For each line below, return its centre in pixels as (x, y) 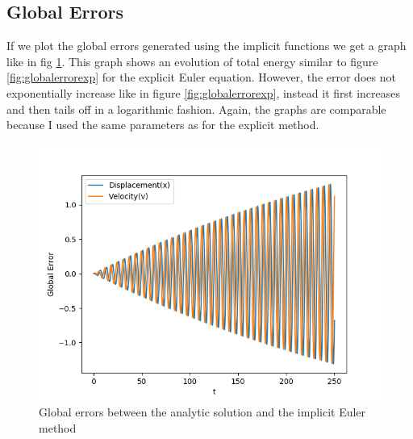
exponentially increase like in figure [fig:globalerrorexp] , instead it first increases (203, 92)
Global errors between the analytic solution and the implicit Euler (202, 412)
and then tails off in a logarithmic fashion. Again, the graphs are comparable (196, 109)
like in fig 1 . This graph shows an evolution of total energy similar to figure (192, 61)
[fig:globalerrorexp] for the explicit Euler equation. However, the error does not (201, 77)
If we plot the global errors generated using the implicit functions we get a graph (206, 46)
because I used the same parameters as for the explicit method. (163, 125)
